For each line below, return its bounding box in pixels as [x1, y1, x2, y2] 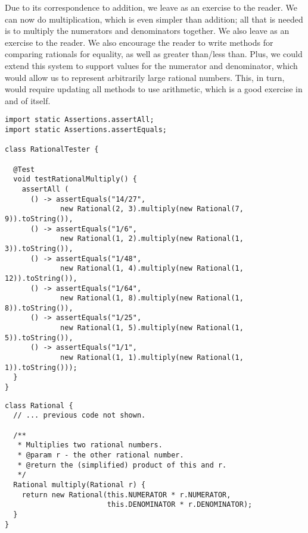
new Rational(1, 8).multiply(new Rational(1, [60, 294, 244, 303]
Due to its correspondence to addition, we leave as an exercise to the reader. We [5, 1, 298, 13]
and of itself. [5, 94, 51, 106]
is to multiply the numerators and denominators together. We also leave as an [5, 24, 290, 37]
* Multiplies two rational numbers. [17, 441, 163, 450]
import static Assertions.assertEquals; [5, 126, 167, 134]
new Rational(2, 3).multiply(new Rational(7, [60, 205, 244, 214]
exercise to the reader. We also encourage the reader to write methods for [5, 36, 273, 48]
